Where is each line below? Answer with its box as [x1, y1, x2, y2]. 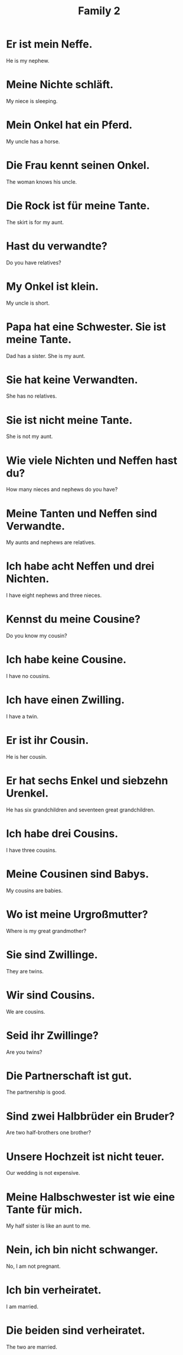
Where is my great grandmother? [6, 927, 87, 934]
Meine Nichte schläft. [6, 78, 114, 91]
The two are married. [6, 1344, 57, 1351]
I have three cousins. [6, 846, 57, 854]
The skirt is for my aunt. [6, 218, 64, 226]
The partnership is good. [6, 1089, 67, 1096]
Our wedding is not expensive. [6, 1169, 80, 1177]
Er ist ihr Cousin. [6, 734, 89, 747]
